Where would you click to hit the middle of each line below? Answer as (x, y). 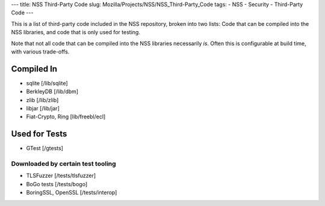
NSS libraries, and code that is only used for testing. (76, 32)
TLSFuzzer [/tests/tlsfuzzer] (61, 176)
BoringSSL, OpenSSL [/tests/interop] (72, 193)
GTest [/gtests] (45, 148)
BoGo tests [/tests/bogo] (57, 184)
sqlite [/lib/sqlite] (47, 83)
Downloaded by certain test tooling (64, 164)
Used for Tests (39, 134)
